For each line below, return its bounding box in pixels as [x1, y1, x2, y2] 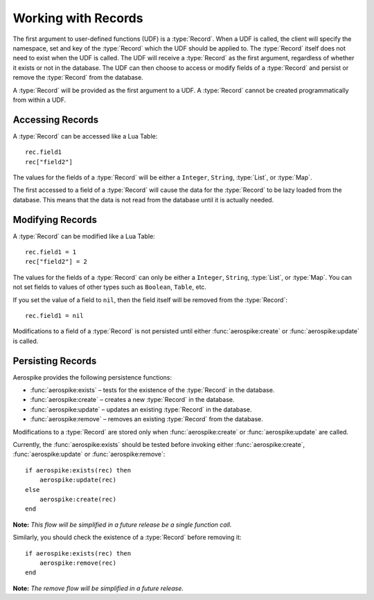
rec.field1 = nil [25, 312, 84, 319]
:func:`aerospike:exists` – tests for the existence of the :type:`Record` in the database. [30, 386, 275, 394]
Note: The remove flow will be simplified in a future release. [12, 584, 184, 592]
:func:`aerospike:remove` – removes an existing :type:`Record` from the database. [30, 415, 263, 423]
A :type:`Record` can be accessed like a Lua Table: [12, 132, 158, 140]
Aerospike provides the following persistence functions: [12, 373, 172, 381]
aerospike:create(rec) [39, 495, 117, 503]
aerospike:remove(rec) [39, 558, 117, 567]
